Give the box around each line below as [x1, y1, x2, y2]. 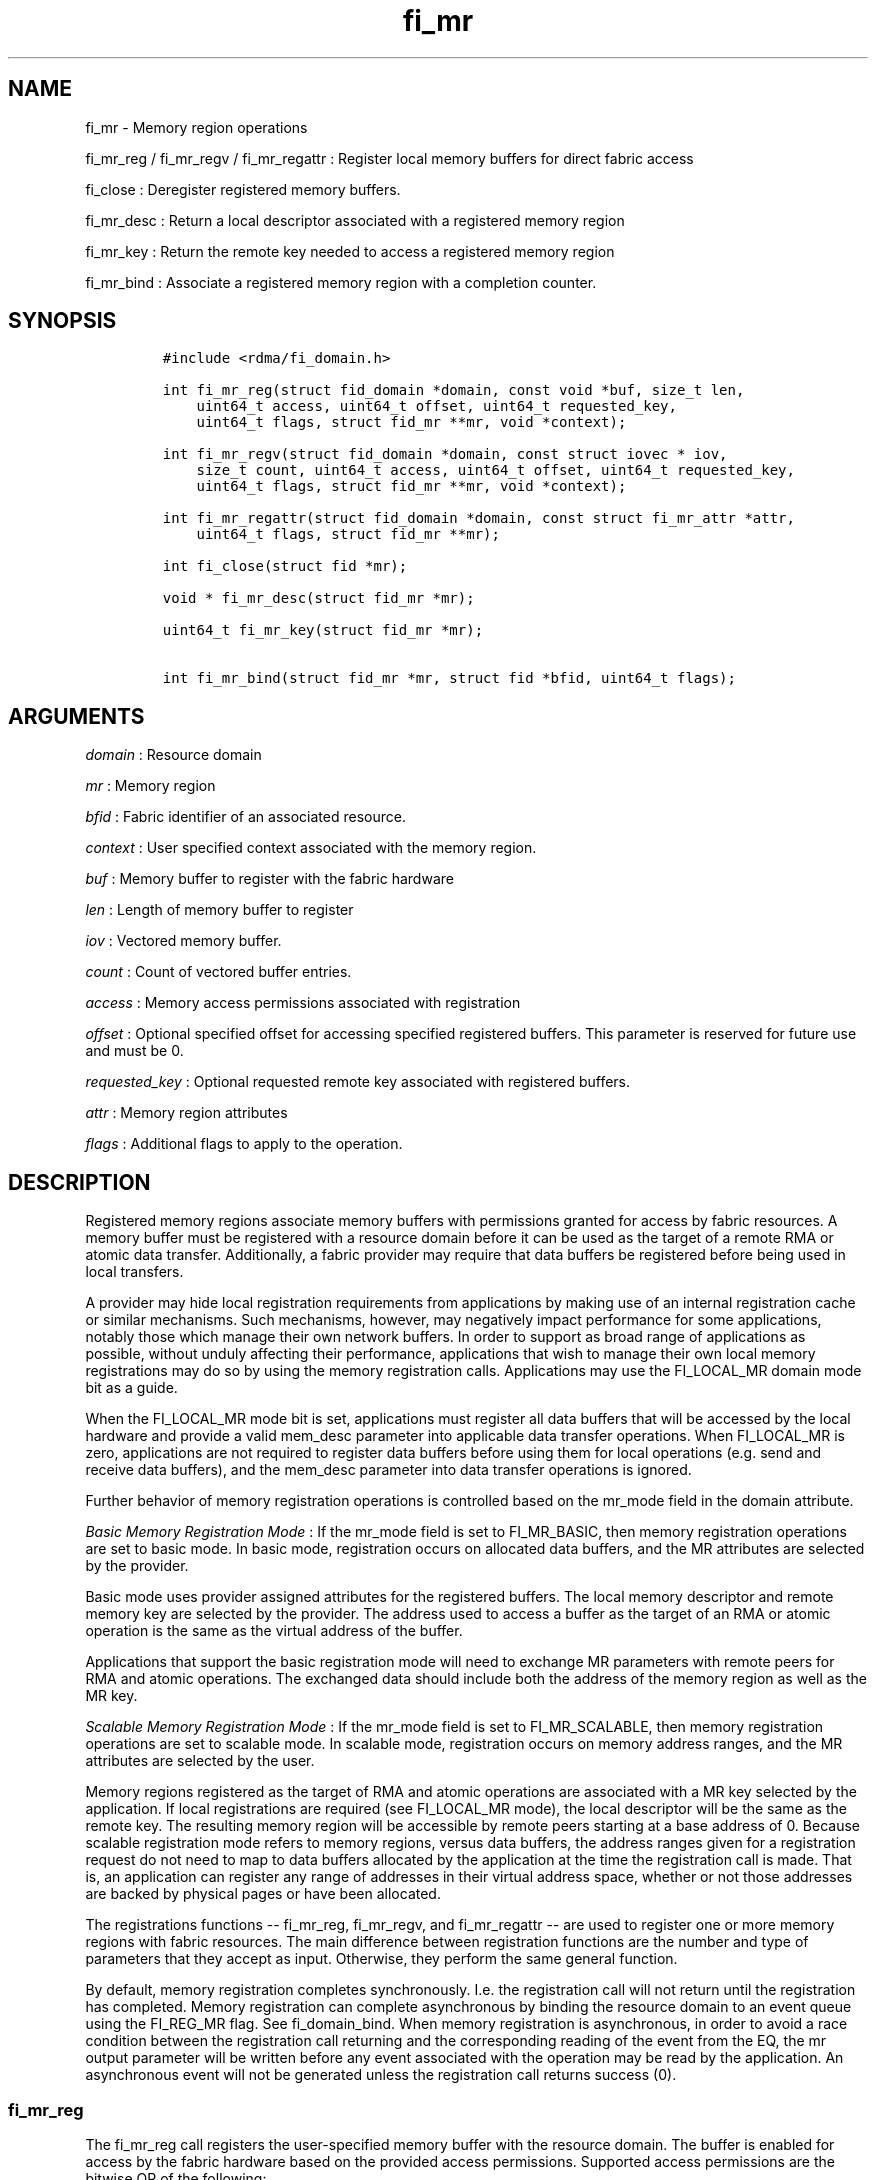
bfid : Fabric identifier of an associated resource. [85, 808, 406, 826]
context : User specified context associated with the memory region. [85, 839, 537, 857]
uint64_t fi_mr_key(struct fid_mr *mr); [162, 622, 484, 639]
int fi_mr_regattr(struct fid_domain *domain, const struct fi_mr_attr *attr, [162, 510, 795, 527]
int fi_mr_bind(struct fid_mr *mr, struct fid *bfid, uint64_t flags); [162, 670, 736, 687]
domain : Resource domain [85, 746, 262, 764]
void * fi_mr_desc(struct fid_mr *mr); [162, 590, 475, 607]
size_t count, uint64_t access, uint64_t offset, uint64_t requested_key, [196, 462, 795, 479]
